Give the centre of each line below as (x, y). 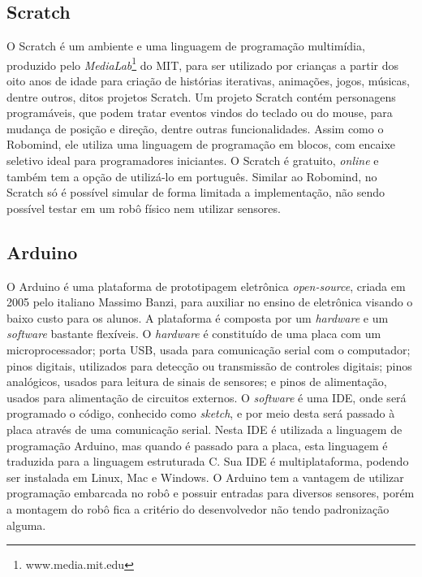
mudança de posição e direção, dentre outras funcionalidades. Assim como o (195, 128)
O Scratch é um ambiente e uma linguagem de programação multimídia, (186, 46)
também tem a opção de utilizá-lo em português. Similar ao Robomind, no (192, 176)
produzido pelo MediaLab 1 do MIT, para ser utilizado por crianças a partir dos (203, 63)
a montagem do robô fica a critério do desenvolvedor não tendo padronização (198, 508)
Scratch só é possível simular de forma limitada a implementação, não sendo (196, 192)
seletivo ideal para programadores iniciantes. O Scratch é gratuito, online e (193, 161)
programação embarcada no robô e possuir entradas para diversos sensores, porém (211, 493)
